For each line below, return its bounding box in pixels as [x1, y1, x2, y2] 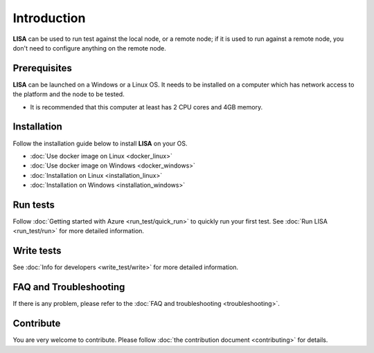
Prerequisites [12, 62, 72, 74]
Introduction [12, 10, 86, 26]
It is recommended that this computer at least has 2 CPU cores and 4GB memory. [30, 102, 263, 111]
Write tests [12, 245, 62, 257]
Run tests [12, 199, 55, 210]
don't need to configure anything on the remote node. [12, 44, 166, 52]
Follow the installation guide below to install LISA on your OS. [12, 139, 188, 147]
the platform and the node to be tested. [12, 90, 125, 98]
